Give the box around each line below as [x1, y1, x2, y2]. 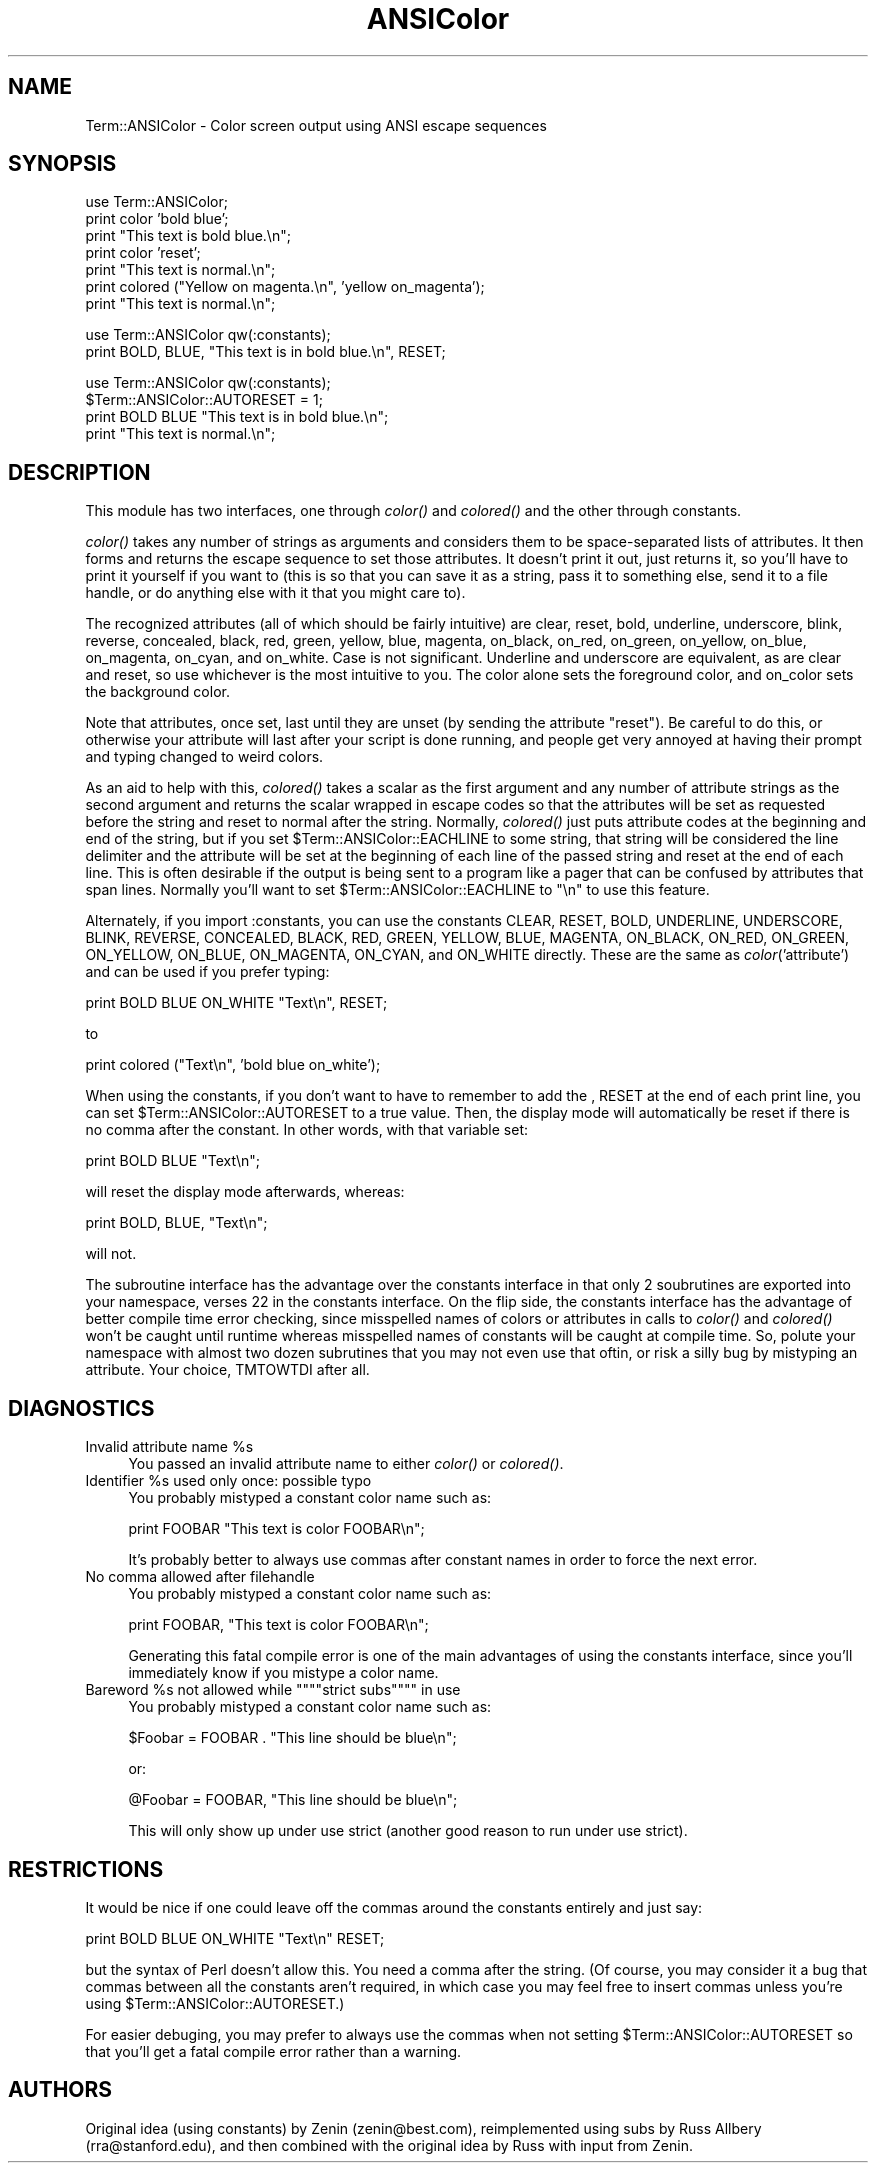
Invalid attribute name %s [85, 1438, 254, 1456]
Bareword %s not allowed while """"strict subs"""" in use [85, 1681, 461, 1699]
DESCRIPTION [8, 459, 151, 485]
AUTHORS [8, 2077, 113, 2103]
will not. [85, 1245, 137, 1263]
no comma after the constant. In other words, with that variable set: [85, 1121, 529, 1139]
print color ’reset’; [85, 244, 201, 262]
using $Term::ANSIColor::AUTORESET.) [85, 1994, 345, 2012]
